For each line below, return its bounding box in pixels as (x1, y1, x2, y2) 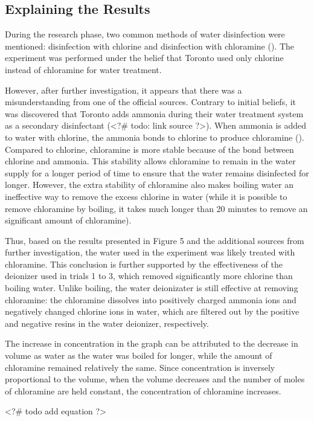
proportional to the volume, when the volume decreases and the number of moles (5, 373, 305, 385)
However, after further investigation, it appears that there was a (5, 83, 242, 96)
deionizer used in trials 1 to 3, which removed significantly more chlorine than (5, 269, 293, 282)
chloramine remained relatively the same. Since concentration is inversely (5, 361, 275, 373)
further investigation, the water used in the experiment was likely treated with (5, 246, 295, 259)
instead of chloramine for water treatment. (5, 63, 162, 76)
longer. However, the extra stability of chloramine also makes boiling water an (5, 178, 293, 191)
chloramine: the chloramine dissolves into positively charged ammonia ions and (5, 293, 296, 306)
